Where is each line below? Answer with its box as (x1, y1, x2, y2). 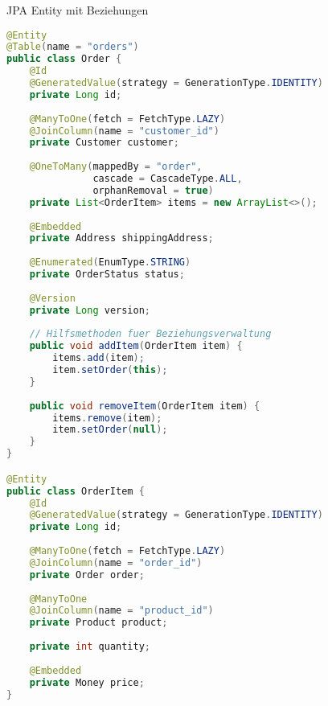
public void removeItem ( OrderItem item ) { (29, 400, 260, 412)
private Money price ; (29, 676, 145, 688)
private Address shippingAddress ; (29, 232, 214, 244)
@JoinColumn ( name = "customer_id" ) (29, 125, 219, 137)
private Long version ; (29, 304, 151, 316)
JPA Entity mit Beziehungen (6, 2, 149, 18)
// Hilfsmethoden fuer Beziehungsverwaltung (29, 328, 272, 340)
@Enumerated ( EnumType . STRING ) (29, 257, 191, 269)
